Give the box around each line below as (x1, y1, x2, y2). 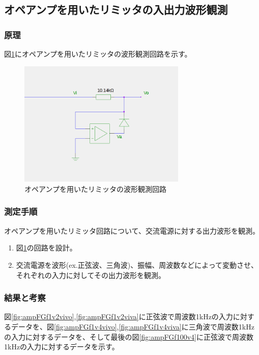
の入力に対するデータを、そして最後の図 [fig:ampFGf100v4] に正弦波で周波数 (4, 331, 253, 342)
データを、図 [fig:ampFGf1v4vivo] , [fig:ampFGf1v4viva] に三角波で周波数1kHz (11, 321, 254, 332)
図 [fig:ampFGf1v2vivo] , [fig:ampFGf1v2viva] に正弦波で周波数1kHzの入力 (4, 311, 233, 322)
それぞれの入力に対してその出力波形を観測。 (16, 269, 165, 280)
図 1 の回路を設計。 (16, 242, 77, 253)
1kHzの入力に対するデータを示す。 (4, 341, 119, 352)
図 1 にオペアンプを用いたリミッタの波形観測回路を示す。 (4, 48, 192, 59)
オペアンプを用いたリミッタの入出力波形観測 (4, 2, 228, 17)
